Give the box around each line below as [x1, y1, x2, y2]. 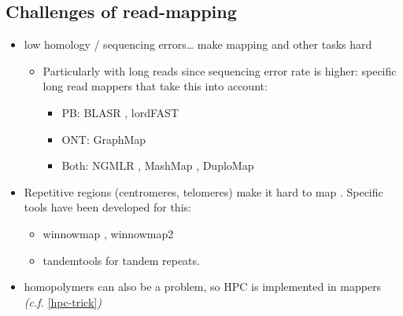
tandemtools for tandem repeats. [43, 252, 200, 268]
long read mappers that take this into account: [43, 78, 268, 94]
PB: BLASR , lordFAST [61, 104, 179, 120]
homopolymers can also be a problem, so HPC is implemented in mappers [24, 278, 382, 295]
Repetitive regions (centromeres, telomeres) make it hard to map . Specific [24, 183, 383, 200]
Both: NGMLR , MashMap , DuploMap [61, 157, 254, 174]
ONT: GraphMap [61, 130, 146, 147]
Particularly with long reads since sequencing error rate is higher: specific [43, 62, 397, 79]
